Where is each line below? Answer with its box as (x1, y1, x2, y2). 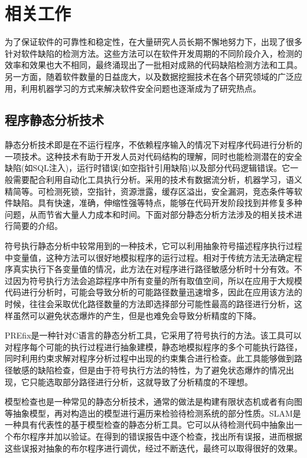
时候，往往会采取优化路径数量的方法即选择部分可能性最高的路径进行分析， (5, 298, 294, 310)
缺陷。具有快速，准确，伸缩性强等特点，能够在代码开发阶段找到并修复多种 (12, 196, 302, 209)
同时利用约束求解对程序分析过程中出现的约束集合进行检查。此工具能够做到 (5, 352, 294, 365)
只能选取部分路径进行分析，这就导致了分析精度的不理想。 (29, 375, 253, 388)
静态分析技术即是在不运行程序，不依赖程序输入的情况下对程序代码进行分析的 (5, 138, 302, 151)
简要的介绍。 (12, 220, 63, 232)
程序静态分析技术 (5, 111, 104, 129)
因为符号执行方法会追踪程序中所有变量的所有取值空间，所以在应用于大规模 (12, 274, 302, 286)
